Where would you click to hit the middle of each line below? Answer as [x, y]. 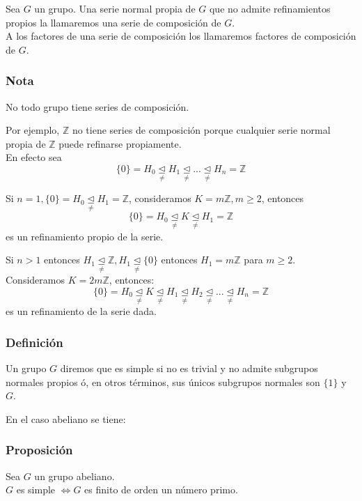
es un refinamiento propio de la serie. [85, 236]
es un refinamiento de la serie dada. [81, 311]
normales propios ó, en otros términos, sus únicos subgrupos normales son [163, 381]
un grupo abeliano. [74, 476]
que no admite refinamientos [270, 8]
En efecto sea [34, 157]
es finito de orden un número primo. [161, 490]
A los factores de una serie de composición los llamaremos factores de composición [181, 36]
